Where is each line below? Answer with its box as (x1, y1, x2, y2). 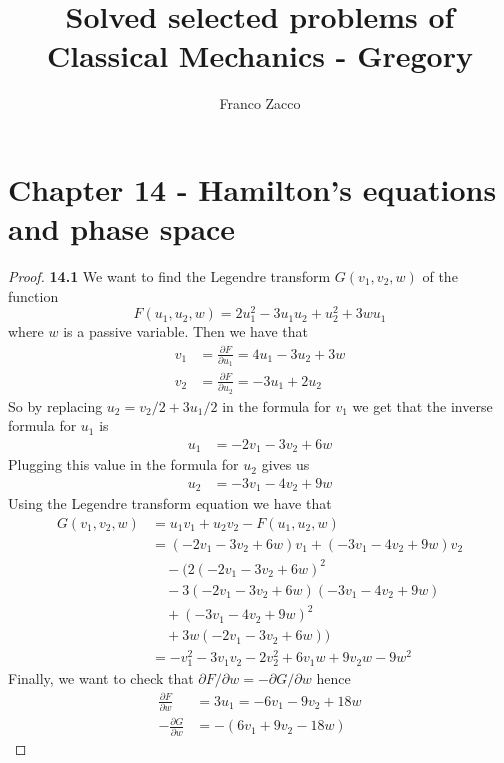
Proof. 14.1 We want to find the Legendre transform (8, 266, 331, 287)
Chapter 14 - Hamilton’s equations (8, 168, 497, 209)
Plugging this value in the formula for (8, 454, 239, 475)
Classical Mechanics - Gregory (47, 35, 473, 76)
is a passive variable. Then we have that (63, 321, 309, 342)
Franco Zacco (219, 93, 301, 114)
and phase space (8, 208, 236, 249)
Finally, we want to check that (8, 668, 194, 689)
